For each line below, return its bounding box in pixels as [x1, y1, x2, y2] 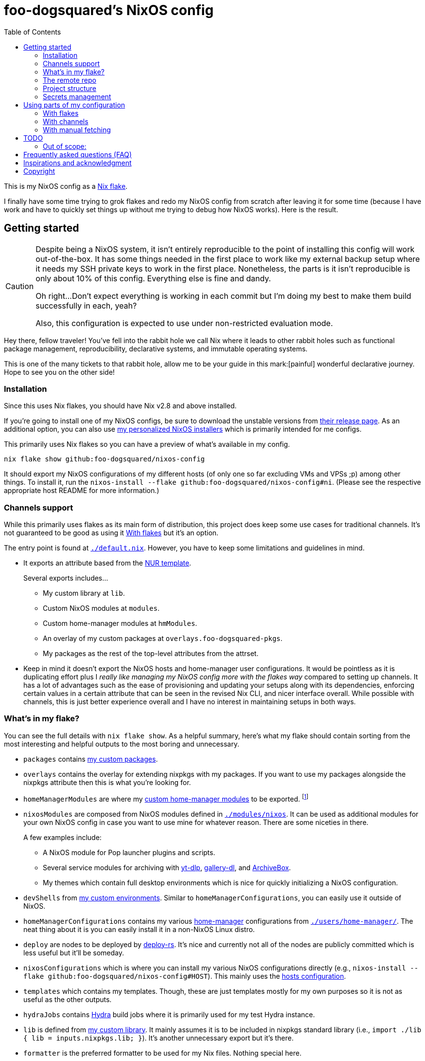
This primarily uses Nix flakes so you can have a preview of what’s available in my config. [4, 440, 290, 449]
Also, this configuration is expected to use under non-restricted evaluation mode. [35, 318, 333, 328]
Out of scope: [43, 142, 87, 150]
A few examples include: [23, 833, 102, 841]
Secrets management [43, 92, 111, 101]
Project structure [43, 84, 97, 92]
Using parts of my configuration [23, 100, 125, 109]
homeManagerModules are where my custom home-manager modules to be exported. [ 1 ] [23, 793, 309, 803]
